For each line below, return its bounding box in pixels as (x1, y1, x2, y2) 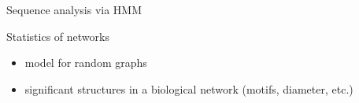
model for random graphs (24, 54, 147, 71)
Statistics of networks (6, 28, 109, 44)
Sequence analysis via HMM (6, 2, 142, 17)
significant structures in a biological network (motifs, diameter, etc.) (24, 80, 353, 97)
